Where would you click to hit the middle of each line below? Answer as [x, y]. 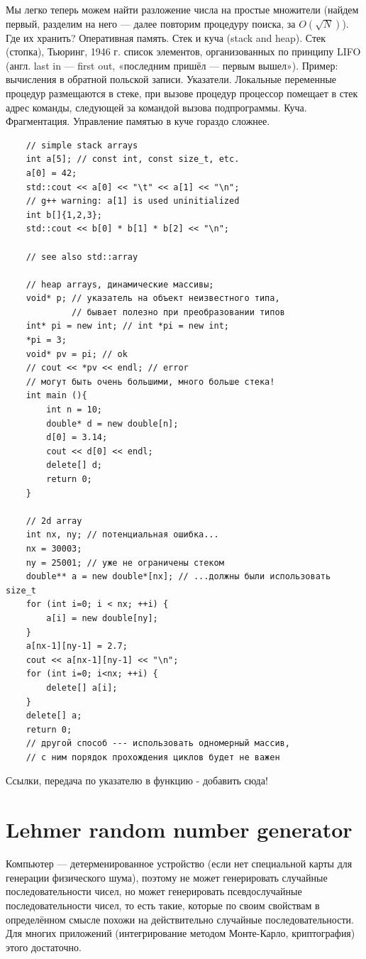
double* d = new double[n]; [112, 423]
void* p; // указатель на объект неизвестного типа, [153, 298]
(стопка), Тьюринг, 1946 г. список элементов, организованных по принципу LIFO [183, 51]
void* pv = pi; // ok [77, 354]
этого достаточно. [44, 947]
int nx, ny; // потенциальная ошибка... [122, 535]
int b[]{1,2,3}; [64, 215]
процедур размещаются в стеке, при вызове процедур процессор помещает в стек [182, 93]
